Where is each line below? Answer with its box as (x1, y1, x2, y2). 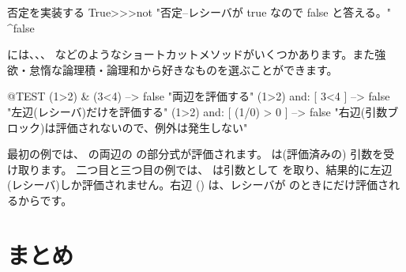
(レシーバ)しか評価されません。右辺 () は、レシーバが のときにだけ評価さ (7, 176, 389, 193)
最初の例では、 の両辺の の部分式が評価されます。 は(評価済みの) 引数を (7, 145, 384, 162)
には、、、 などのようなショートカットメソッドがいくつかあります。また (7, 46, 375, 62)
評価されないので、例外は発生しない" (55, 119, 248, 135)
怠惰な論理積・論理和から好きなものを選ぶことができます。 (28, 61, 338, 77)
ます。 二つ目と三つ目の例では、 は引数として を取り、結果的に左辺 (39, 161, 393, 177)
